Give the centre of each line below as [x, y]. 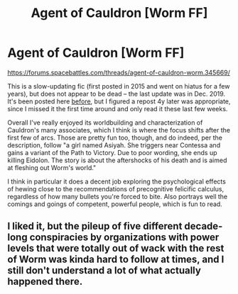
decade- [204, 226]
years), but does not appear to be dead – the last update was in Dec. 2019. [117, 94]
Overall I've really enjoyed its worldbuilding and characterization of [105, 123]
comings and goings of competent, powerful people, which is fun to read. [115, 204]
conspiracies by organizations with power [124, 238]
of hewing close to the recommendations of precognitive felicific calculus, [116, 188]
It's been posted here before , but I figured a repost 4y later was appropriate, [119, 101]
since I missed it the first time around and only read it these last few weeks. [118, 108]
